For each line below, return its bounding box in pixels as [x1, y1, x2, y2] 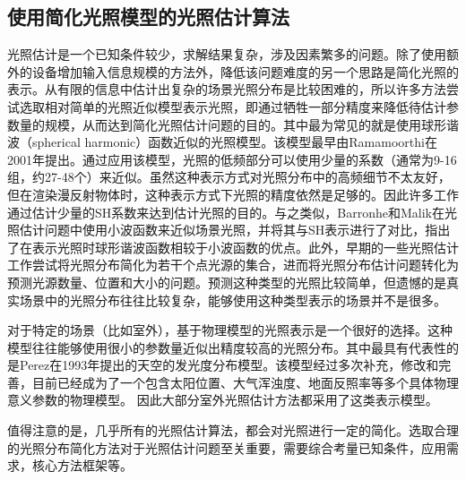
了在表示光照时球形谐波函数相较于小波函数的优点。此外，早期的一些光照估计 [7, 237, 459, 256]
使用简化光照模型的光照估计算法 [7, 3, 289, 30]
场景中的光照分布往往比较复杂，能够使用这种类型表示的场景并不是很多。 [19, 290, 446, 309]
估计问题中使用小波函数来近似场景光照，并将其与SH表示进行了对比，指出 [19, 220, 451, 239]
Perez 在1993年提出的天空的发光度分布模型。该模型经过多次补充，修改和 [19, 356, 439, 374]
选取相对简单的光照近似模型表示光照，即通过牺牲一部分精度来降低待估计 [19, 97, 446, 116]
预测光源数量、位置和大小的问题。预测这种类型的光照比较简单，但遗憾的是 [7, 272, 446, 291]
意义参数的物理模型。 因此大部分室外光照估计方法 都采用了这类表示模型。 [7, 390, 438, 409]
